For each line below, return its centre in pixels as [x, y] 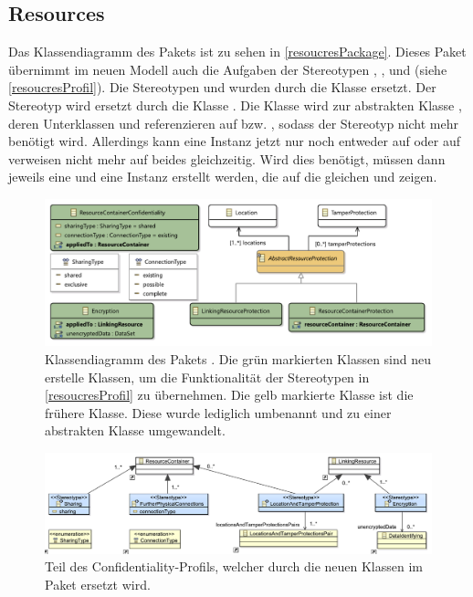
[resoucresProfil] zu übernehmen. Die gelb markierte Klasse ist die [229, 395]
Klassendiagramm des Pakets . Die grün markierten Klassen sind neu [238, 359]
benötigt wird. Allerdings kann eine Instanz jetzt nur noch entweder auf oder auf [235, 141]
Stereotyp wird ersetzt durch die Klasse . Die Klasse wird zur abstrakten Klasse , [235, 105]
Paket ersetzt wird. [98, 584]
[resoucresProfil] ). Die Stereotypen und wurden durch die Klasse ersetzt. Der [222, 87]
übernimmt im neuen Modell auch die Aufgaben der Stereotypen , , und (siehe [228, 69]
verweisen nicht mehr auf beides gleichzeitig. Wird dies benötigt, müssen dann [227, 158]
